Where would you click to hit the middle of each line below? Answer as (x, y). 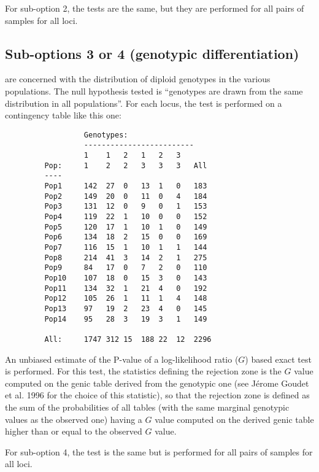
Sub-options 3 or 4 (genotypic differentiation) (152, 53)
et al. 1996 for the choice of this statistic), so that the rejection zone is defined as (157, 395)
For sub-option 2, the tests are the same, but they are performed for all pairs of (155, 8)
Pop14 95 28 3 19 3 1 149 (126, 319)
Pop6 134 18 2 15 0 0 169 (126, 237)
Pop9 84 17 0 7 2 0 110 (126, 268)
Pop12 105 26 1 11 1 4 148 (126, 299)
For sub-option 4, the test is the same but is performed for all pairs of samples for (159, 451)
